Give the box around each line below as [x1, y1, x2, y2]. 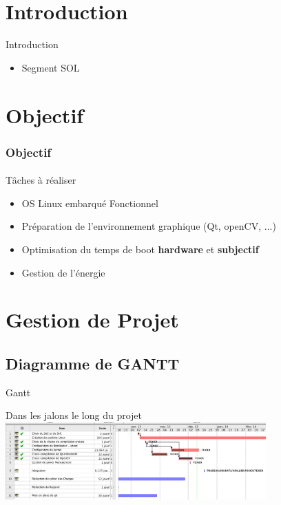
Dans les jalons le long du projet [6, 408, 143, 422]
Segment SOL [21, 60, 80, 74]
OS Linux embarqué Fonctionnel [21, 195, 158, 210]
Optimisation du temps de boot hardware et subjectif [21, 241, 259, 256]
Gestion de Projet [6, 305, 179, 334]
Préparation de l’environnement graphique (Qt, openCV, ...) [21, 219, 276, 233]
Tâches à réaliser [6, 173, 76, 187]
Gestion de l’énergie [21, 265, 105, 279]
